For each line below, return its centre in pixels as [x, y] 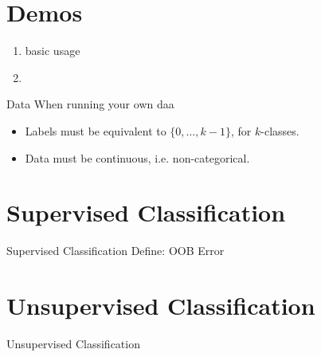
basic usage [53, 51]
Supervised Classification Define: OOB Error [115, 251]
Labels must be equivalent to [96, 130]
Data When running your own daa [90, 104]
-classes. [280, 130]
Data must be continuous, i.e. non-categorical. [137, 157]
